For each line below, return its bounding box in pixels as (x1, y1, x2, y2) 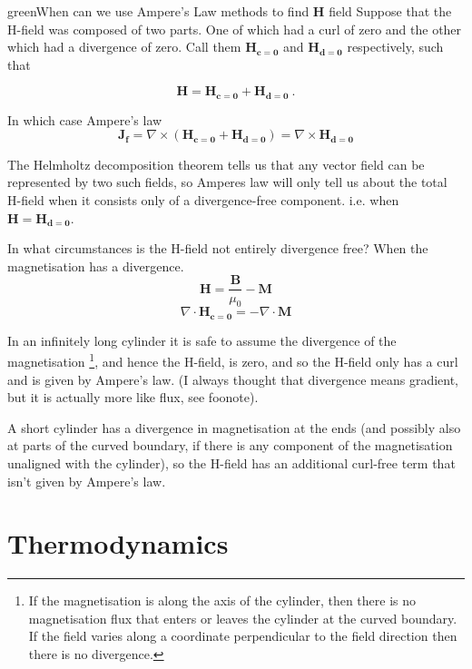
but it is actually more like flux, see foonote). (7, 388, 259, 407)
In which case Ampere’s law (7, 110, 162, 129)
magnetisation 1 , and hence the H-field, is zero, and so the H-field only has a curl (7, 349, 458, 370)
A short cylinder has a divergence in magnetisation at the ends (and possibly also (7, 418, 461, 437)
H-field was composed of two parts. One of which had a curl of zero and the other (7, 19, 462, 38)
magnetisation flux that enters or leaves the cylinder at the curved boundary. (28, 608, 457, 627)
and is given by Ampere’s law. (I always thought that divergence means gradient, (7, 369, 459, 389)
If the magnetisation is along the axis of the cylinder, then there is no (28, 591, 417, 610)
